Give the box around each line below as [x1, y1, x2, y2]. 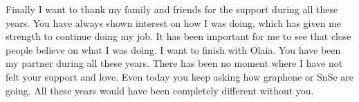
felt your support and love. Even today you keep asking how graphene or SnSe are [6, 69, 354, 83]
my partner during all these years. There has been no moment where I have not [6, 56, 343, 70]
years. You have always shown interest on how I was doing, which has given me [6, 15, 342, 30]
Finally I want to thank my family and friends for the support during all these [6, 2, 338, 16]
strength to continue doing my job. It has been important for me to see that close [6, 29, 351, 43]
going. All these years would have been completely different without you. [6, 83, 314, 97]
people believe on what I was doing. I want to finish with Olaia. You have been [6, 42, 341, 57]
